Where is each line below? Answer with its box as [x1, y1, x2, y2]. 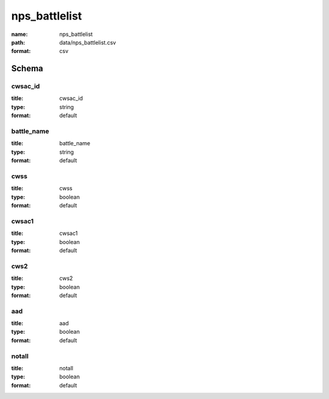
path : [11, 38, 26, 46]
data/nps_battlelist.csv [59, 38, 116, 46]
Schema [11, 63, 44, 74]
